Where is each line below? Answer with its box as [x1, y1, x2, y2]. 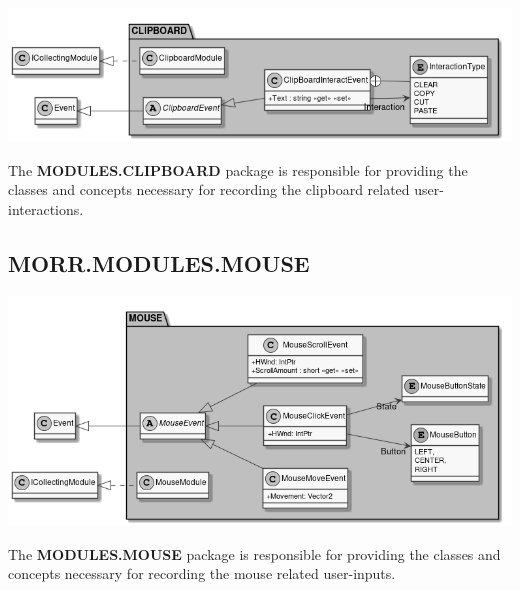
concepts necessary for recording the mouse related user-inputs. [8, 563, 396, 584]
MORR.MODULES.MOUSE [8, 247, 310, 278]
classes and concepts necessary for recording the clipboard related [8, 179, 410, 200]
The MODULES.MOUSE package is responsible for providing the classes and [8, 543, 501, 564]
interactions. [8, 198, 84, 219]
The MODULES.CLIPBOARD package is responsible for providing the [8, 159, 468, 180]
